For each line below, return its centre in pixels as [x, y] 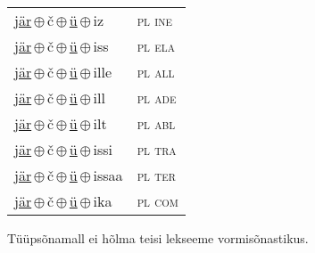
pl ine [155, 20]
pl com [157, 201]
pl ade [157, 98]
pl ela [156, 46]
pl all [156, 72]
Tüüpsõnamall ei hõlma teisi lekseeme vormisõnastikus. [158, 238]
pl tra [157, 149]
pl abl [156, 123]
